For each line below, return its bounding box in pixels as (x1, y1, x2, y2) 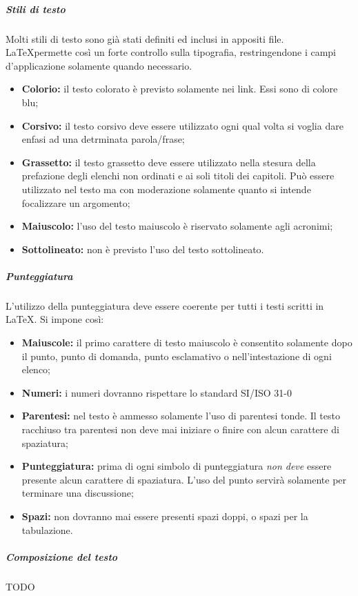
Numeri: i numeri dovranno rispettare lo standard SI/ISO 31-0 (21, 385, 292, 399)
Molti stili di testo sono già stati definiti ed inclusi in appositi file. (6, 31, 284, 46)
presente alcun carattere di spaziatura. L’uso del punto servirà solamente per (21, 472, 347, 486)
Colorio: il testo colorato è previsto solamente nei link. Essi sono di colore (21, 81, 338, 96)
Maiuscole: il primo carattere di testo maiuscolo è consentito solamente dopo (21, 335, 352, 350)
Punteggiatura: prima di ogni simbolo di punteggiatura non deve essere (21, 459, 332, 473)
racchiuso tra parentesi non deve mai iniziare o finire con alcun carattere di (21, 422, 339, 436)
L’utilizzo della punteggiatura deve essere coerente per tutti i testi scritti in (6, 298, 324, 312)
